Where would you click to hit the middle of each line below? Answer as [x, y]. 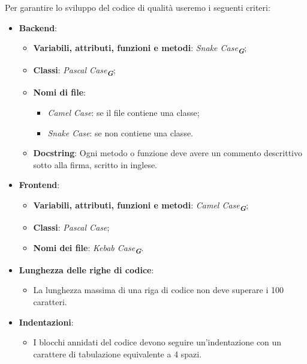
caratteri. [50, 302]
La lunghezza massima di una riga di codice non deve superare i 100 [159, 290]
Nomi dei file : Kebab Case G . [88, 248]
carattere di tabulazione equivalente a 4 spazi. [118, 353]
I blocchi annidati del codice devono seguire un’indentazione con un [157, 342]
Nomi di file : [59, 92]
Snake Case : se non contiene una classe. [121, 132]
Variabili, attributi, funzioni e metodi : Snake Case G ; [140, 49]
